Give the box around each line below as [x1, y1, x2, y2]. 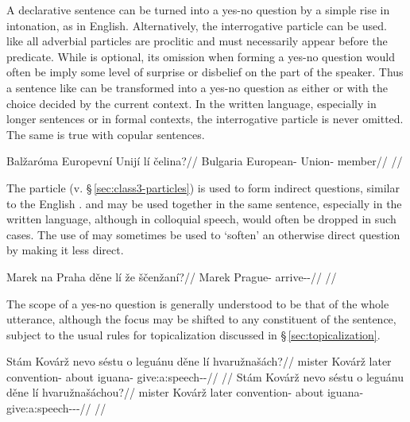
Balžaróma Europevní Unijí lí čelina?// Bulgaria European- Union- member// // [6, 153, 403, 169]
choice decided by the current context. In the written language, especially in [6, 95, 377, 111]
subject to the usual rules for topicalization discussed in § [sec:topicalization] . [6, 326, 381, 343]
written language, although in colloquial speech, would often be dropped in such [6, 211, 396, 227]
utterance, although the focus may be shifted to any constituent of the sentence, [6, 311, 396, 327]
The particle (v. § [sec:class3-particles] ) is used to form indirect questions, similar [6, 179, 400, 196]
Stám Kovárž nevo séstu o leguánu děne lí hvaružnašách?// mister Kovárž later [6, 353, 392, 370]
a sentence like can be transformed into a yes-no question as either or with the [6, 79, 388, 95]
